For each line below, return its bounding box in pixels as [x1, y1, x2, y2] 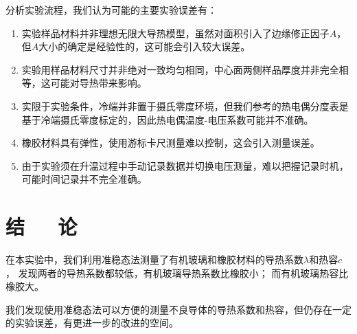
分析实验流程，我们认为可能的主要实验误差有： [5, 3, 217, 16]
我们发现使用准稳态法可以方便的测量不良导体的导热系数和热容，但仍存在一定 [5, 302, 352, 316]
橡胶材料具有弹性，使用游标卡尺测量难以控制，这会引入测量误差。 [21, 135, 320, 150]
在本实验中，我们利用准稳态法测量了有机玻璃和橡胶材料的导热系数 [5, 252, 303, 267]
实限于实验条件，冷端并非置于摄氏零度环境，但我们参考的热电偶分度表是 [21, 98, 349, 113]
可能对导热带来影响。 [50, 76, 147, 90]
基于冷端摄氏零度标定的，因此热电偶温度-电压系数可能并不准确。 [21, 112, 314, 126]
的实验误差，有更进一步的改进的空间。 [5, 315, 178, 330]
